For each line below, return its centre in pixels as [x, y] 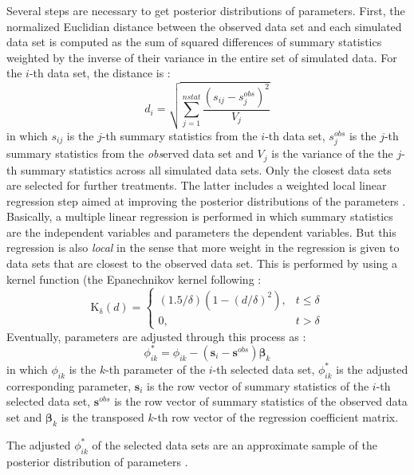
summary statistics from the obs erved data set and [130, 153]
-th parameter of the [156, 369]
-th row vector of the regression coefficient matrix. [276, 416]
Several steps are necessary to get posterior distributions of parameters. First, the [206, 10]
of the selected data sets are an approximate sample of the [235, 444]
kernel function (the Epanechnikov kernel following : [134, 279]
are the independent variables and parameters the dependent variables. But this [201, 232]
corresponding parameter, [69, 385]
